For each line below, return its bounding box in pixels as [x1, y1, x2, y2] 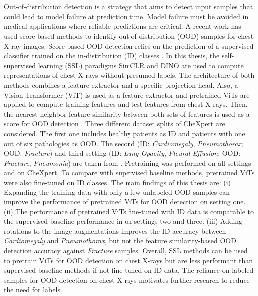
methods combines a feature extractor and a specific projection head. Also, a [4, 79, 238, 90]
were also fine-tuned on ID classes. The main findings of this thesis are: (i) [4, 177, 231, 187]
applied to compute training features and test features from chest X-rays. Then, [4, 99, 248, 109]
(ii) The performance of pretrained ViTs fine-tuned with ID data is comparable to [4, 206, 254, 216]
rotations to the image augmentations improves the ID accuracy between [4, 225, 226, 236]
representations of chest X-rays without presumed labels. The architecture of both [4, 70, 255, 80]
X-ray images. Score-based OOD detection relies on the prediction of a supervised [4, 40, 254, 51]
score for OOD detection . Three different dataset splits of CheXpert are [4, 118, 225, 129]
